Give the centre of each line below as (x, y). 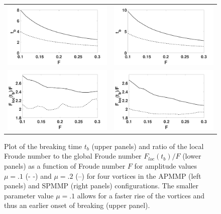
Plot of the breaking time (43, 146)
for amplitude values (166, 165)
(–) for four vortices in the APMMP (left (138, 175)
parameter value (29, 195)
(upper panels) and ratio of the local (148, 146)
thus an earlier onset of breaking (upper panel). (77, 205)
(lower (192, 156)
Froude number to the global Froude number (73, 156)
